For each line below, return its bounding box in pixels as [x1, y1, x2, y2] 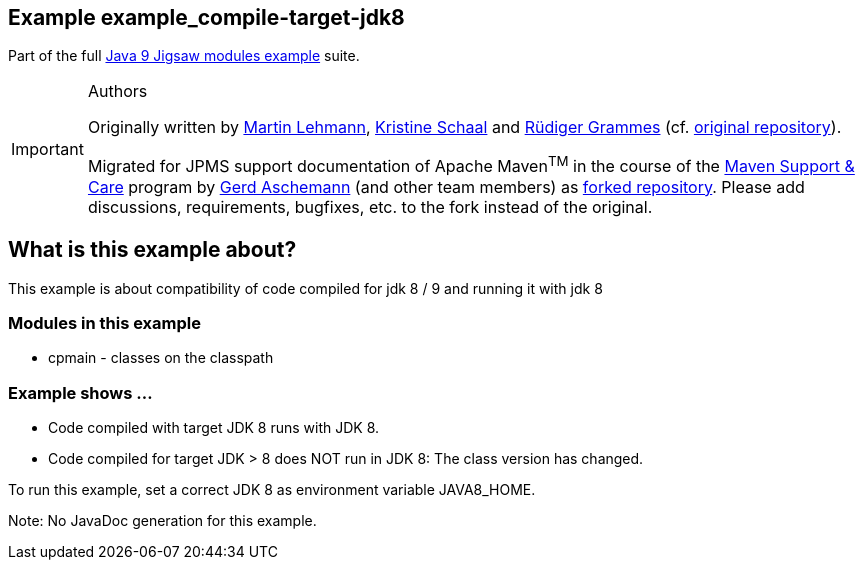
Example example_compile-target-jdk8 [8, 5, 405, 30]
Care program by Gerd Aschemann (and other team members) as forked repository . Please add [87, 176, 805, 197]
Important [11, 139, 84, 160]
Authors [87, 81, 148, 102]
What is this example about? [8, 237, 297, 263]
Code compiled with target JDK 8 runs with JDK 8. [48, 419, 380, 437]
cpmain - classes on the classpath [48, 349, 274, 367]
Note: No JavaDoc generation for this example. [8, 512, 317, 530]
